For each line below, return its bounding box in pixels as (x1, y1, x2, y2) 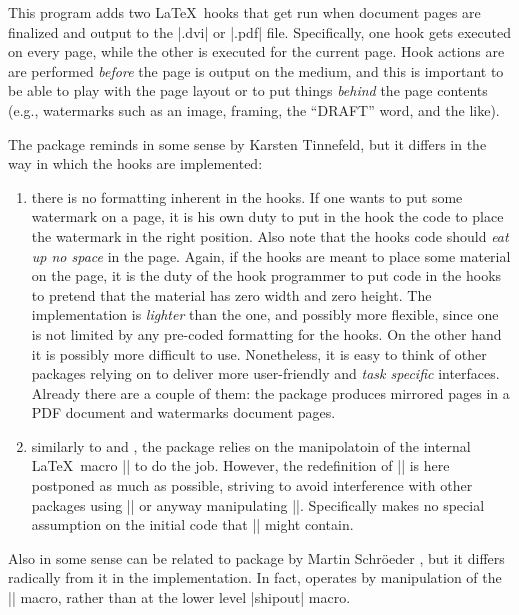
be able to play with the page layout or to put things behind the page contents (8, 80, 488, 101)
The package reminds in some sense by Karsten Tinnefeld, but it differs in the (8, 133, 487, 154)
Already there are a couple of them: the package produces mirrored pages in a (31, 382, 510, 403)
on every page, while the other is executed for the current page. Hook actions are (8, 41, 505, 62)
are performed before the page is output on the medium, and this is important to (8, 60, 504, 81)
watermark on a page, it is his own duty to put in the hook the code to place (31, 206, 504, 227)
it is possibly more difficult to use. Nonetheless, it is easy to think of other (31, 343, 487, 364)
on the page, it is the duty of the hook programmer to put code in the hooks (31, 265, 502, 286)
